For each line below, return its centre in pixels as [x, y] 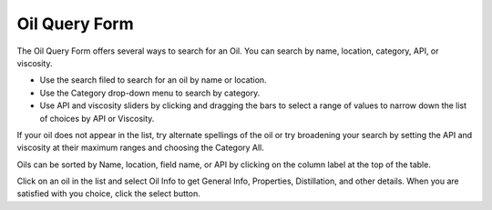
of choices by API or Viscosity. [97, 118]
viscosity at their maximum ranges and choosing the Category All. [140, 148]
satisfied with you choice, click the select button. [108, 194]
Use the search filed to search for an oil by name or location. [154, 80]
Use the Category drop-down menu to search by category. [150, 93]
